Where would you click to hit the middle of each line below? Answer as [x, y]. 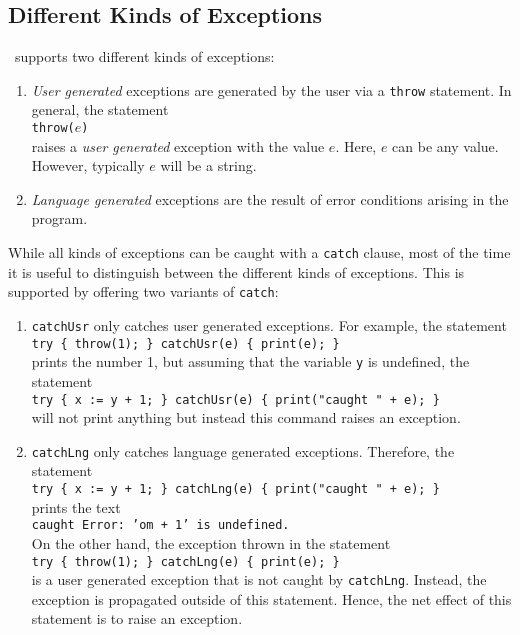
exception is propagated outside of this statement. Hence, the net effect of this [271, 598]
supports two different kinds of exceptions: [144, 56]
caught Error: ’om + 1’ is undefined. [160, 525]
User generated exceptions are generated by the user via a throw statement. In [271, 89]
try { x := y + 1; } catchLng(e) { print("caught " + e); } [235, 489]
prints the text [76, 506]
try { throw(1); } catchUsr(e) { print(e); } [185, 343]
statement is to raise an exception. [137, 618]
